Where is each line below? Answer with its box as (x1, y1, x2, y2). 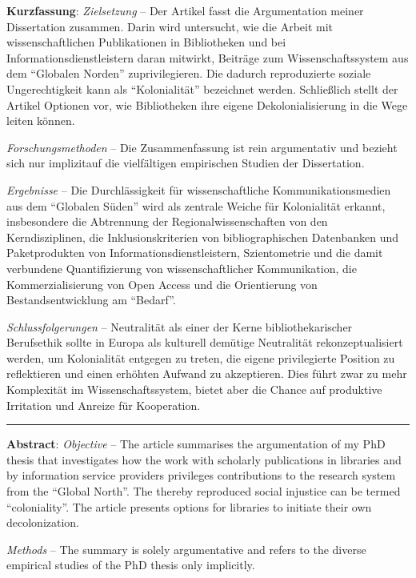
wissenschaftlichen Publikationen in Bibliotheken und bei (6, 34, 286, 50)
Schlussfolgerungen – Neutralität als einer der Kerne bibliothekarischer (6, 318, 353, 335)
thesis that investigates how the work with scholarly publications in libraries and (6, 451, 402, 468)
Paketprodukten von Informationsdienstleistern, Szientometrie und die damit (6, 244, 383, 261)
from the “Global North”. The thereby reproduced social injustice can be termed (6, 483, 401, 500)
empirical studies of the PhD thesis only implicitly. (6, 556, 255, 573)
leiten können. (6, 112, 75, 129)
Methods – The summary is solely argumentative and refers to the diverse (6, 540, 366, 557)
